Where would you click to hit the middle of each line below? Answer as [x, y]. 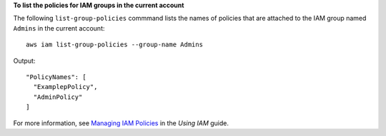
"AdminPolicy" [58, 97]
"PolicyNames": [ [56, 77]
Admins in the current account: [59, 28]
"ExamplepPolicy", [65, 87]
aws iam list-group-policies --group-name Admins [115, 45]
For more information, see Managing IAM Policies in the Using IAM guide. [121, 123]
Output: [24, 61]
